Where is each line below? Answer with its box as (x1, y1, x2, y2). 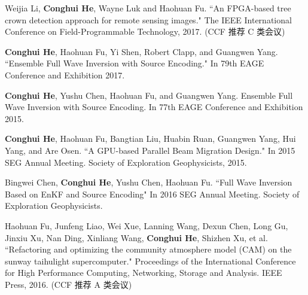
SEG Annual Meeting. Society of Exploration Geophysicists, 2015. (5, 156, 247, 168)
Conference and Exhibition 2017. (5, 68, 125, 81)
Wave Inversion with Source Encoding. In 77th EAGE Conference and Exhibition (5, 101, 303, 113)
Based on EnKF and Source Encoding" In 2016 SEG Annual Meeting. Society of (5, 187, 300, 200)
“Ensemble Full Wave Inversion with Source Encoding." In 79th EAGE (5, 57, 264, 69)
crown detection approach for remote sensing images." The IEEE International (5, 13, 292, 26)
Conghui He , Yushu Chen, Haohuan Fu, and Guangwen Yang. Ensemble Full (5, 89, 293, 101)
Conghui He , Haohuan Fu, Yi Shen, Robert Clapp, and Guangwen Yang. (5, 45, 278, 57)
